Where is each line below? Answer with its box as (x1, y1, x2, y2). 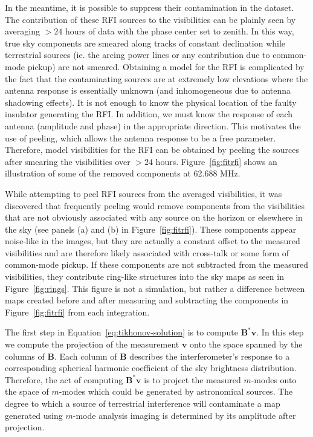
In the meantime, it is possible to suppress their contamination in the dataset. (5, 1, 294, 13)
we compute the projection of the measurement (5, 338, 179, 351)
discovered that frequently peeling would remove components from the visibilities (5, 199, 305, 212)
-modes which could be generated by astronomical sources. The (59, 385, 293, 398)
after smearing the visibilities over (5, 155, 131, 167)
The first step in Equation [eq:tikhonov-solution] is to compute (5, 326, 238, 338)
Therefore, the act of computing (5, 373, 123, 386)
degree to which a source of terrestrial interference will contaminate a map (5, 397, 280, 409)
